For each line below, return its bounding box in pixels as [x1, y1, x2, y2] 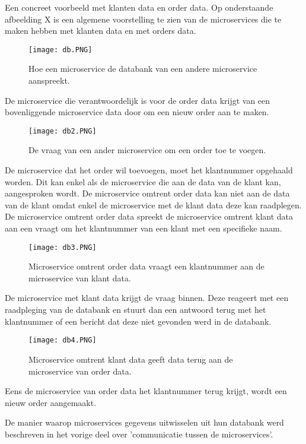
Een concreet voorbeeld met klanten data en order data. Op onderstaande [5, 1, 273, 13]
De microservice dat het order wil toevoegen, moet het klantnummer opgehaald [5, 164, 293, 176]
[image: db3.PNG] [28, 243, 97, 252]
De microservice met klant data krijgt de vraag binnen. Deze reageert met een [5, 291, 289, 304]
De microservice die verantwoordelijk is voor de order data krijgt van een [5, 94, 270, 106]
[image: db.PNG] [28, 45, 93, 54]
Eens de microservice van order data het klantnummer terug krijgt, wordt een [5, 385, 287, 397]
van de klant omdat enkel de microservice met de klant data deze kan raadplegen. [5, 198, 302, 211]
